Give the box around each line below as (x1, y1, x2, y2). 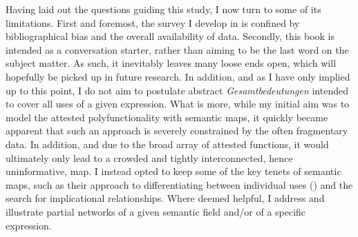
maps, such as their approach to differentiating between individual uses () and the (6, 177, 353, 192)
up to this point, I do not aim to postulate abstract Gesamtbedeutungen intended (6, 83, 348, 97)
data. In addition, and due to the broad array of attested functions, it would (6, 136, 329, 151)
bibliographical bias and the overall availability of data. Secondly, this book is (6, 29, 335, 43)
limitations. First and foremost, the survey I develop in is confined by (6, 15, 300, 30)
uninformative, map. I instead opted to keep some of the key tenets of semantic (6, 164, 341, 178)
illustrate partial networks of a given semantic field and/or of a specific (6, 204, 306, 218)
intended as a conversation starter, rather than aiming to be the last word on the (6, 42, 349, 56)
